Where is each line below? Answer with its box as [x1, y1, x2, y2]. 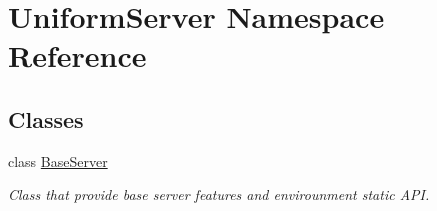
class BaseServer [8, 150, 108, 171]
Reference [8, 35, 147, 76]
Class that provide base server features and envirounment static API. [8, 184, 430, 205]
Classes [8, 103, 84, 134]
